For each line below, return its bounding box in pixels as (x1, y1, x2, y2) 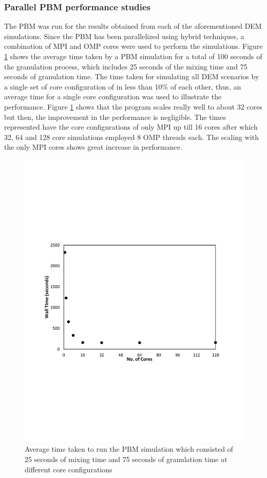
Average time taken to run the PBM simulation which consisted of (25, 444, 233, 454)
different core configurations (25, 464, 112, 474)
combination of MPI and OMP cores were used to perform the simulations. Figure (4, 41, 263, 51)
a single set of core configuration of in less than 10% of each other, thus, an (4, 81, 241, 92)
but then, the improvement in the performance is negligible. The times (4, 111, 226, 122)
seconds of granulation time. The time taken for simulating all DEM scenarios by (4, 71, 259, 82)
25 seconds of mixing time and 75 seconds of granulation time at (25, 454, 227, 465)
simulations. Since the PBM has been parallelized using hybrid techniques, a (4, 30, 244, 41)
